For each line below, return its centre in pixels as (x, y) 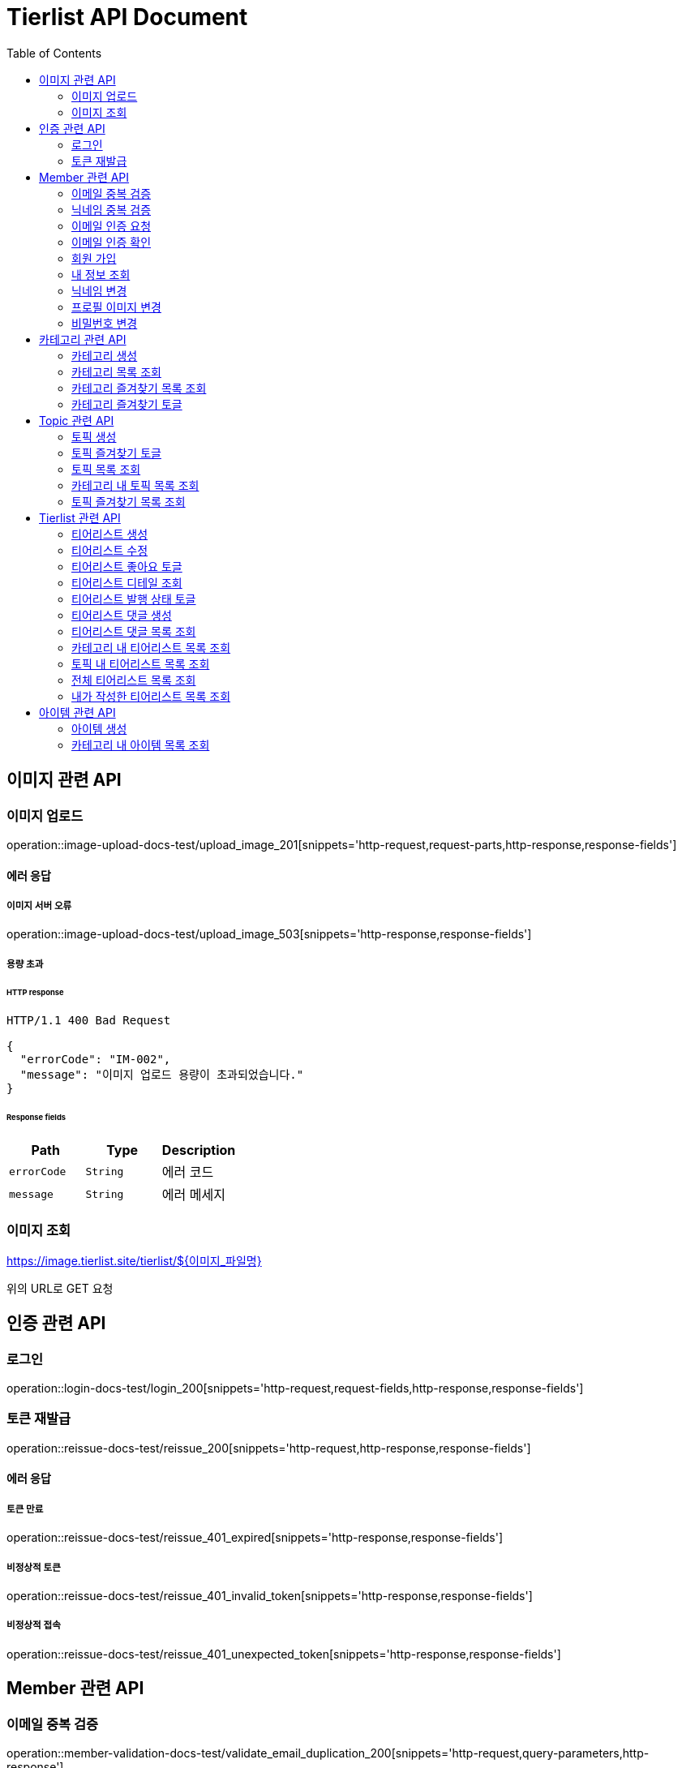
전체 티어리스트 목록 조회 (134, 680)
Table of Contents (54, 53)
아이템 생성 (99, 728)
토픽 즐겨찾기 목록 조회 (129, 501)
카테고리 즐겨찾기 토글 (127, 404)
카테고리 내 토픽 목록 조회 (135, 485)
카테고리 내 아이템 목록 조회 (141, 745)
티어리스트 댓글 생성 (122, 615)
